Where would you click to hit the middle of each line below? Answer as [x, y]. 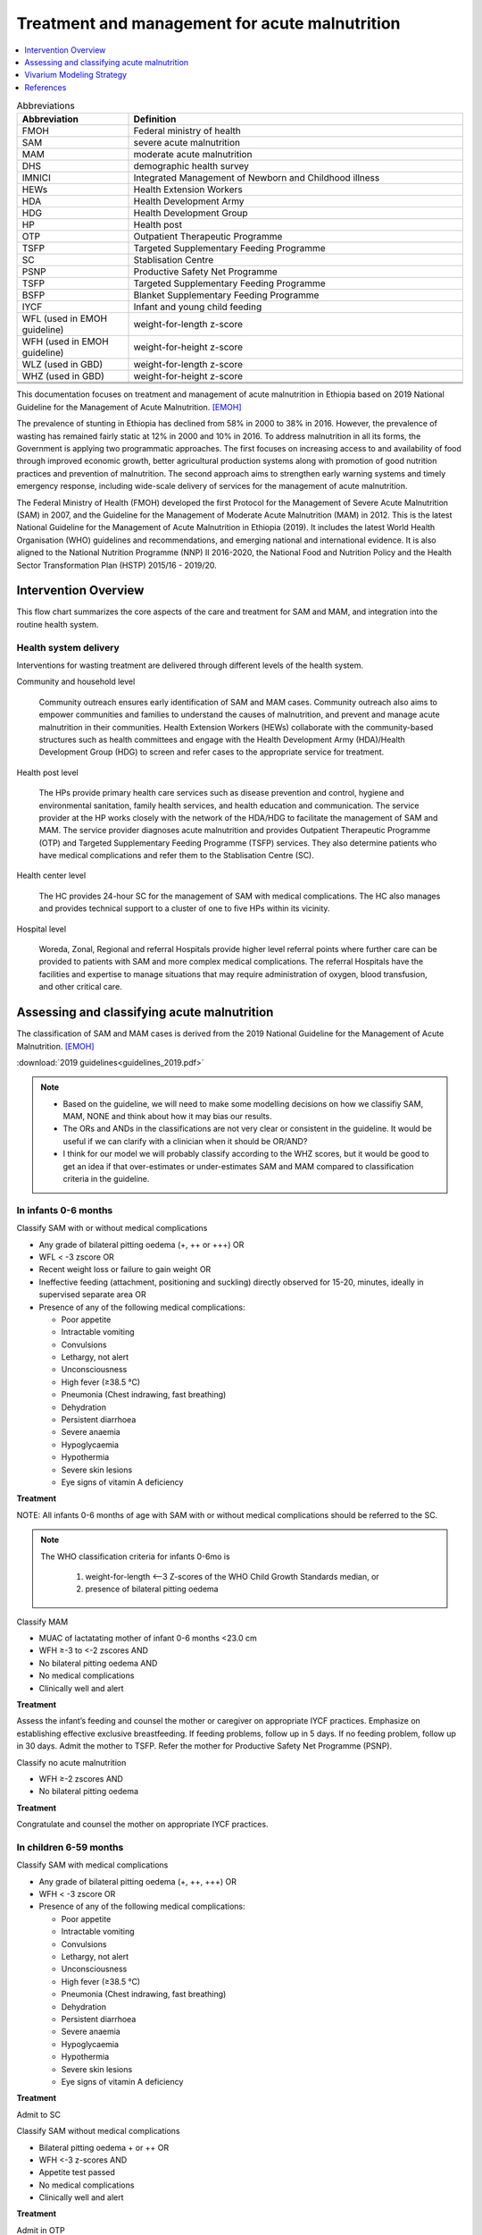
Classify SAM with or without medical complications [112, 1228]
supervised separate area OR [92, 1295]
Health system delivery [68, 647]
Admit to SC [39, 2114]
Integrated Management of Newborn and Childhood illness [257, 178]
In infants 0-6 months [65, 1210]
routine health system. [58, 624]
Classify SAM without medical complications [98, 2131]
